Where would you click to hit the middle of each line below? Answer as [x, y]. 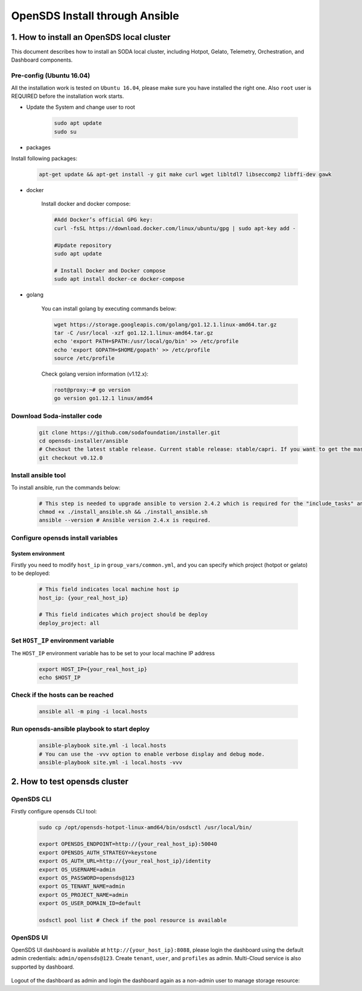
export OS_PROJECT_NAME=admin [84, 895]
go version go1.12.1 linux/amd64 [103, 398]
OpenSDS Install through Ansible [95, 16]
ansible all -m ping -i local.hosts [93, 712]
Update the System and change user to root [81, 107]
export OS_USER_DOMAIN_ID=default [90, 903]
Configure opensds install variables [65, 537]
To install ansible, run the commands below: [66, 487]
